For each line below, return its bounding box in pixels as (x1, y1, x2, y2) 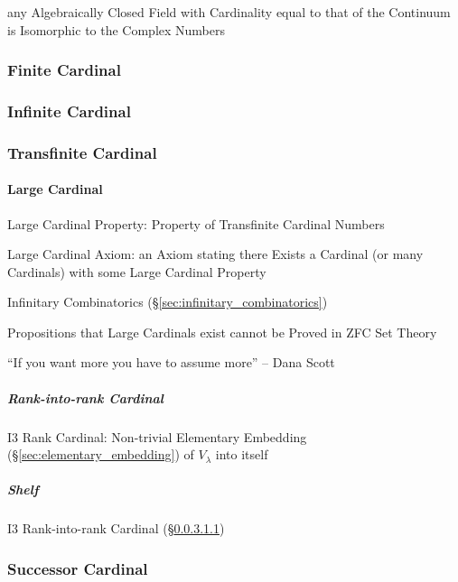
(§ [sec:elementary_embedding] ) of (7, 445, 194, 464)
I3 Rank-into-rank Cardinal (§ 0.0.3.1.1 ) (7, 519, 225, 538)
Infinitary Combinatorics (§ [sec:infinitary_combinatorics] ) (7, 292, 328, 311)
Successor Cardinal (7, 557, 148, 579)
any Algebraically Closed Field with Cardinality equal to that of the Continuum (7, 3, 451, 21)
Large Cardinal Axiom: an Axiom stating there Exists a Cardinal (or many (7, 245, 424, 263)
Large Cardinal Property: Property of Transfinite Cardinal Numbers (7, 214, 385, 233)
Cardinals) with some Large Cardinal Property (7, 262, 266, 281)
